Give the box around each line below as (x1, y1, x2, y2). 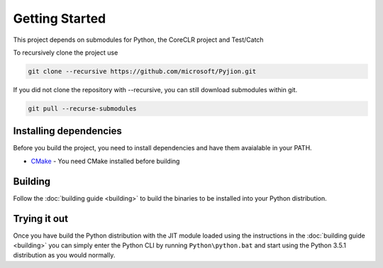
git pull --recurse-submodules (28, 104, 138, 113)
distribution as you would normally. (13, 251, 116, 259)
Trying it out (13, 213, 69, 225)
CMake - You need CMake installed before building (30, 157, 180, 165)
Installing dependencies (13, 125, 122, 138)
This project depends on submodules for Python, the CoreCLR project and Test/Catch (13, 35, 264, 44)
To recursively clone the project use (13, 48, 118, 57)
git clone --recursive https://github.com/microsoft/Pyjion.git (28, 67, 257, 75)
